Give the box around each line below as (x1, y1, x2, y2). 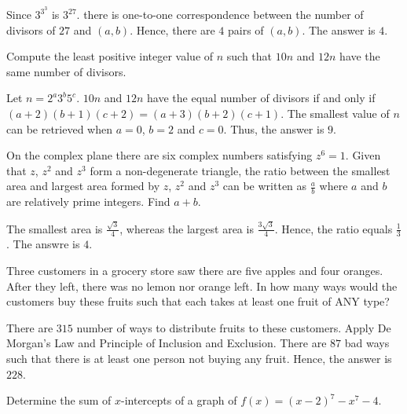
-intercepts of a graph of (120, 392, 237, 409)
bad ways (344, 335, 390, 351)
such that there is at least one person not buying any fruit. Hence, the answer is (6, 350, 392, 366)
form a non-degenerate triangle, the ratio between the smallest (90, 162, 390, 178)
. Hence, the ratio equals (274, 220, 393, 236)
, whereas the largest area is (119, 220, 254, 236)
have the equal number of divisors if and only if (147, 90, 376, 106)
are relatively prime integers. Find (6, 193, 170, 210)
